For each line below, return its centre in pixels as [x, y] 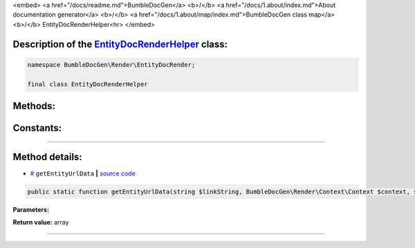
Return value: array [41, 222]
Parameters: [31, 210]
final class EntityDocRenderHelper [87, 84]
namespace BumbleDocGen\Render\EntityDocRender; [111, 65]
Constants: [37, 128]
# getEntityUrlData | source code [83, 173]
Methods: [34, 106]
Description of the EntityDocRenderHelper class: [120, 44]
